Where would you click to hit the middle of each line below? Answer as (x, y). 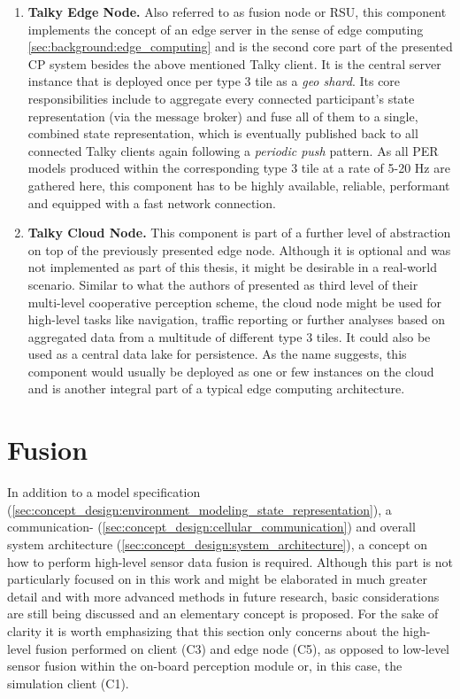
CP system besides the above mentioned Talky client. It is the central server (234, 63)
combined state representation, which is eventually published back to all (223, 133)
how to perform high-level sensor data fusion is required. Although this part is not (230, 561)
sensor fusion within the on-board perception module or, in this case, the (205, 666)
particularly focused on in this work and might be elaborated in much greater (217, 579)
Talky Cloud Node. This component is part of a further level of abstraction (239, 233)
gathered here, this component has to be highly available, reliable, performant (239, 185)
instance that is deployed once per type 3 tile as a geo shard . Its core (214, 81)
